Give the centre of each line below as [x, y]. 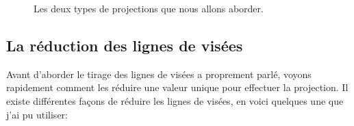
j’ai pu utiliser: [37, 114]
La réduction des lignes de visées [125, 45]
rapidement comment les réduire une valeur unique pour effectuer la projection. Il [177, 87]
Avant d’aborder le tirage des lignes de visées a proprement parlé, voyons [159, 74]
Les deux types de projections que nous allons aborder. [149, 8]
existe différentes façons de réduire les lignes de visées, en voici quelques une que [175, 100]
